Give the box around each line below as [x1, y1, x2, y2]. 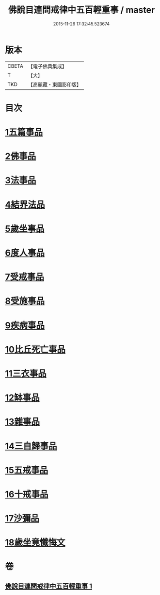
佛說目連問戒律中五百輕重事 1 [5, 582, 93, 590]
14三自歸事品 [5, 440, 57, 452]
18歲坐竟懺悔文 [5, 537, 65, 548]
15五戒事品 [5, 464, 48, 476]
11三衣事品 [5, 368, 47, 379]
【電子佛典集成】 [28, 63, 67, 70]
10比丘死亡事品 [5, 344, 65, 355]
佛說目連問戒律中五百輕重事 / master [8, 4, 155, 16]
